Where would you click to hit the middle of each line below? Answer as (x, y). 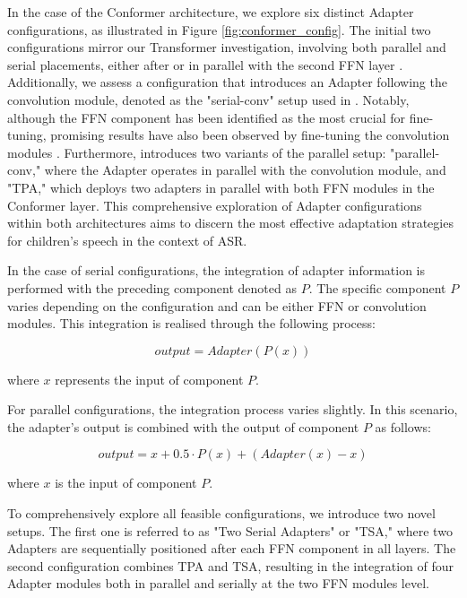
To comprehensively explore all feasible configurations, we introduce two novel (221, 513)
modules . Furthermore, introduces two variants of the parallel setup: (197, 152)
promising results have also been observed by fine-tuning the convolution (250, 135)
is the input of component (126, 483)
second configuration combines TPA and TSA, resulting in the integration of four (231, 565)
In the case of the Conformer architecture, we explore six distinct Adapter (211, 12)
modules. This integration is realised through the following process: (191, 323)
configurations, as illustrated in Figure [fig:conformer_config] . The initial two (219, 29)
